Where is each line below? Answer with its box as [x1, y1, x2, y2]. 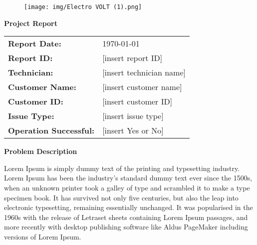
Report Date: [8, 37, 61, 49]
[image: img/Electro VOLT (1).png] [24, 3, 142, 10]
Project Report [4, 17, 58, 28]
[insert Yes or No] [102, 124, 164, 136]
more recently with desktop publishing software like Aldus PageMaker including [4, 221, 248, 232]
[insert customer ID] [102, 95, 173, 107]
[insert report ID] [102, 52, 163, 64]
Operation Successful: [8, 124, 95, 136]
